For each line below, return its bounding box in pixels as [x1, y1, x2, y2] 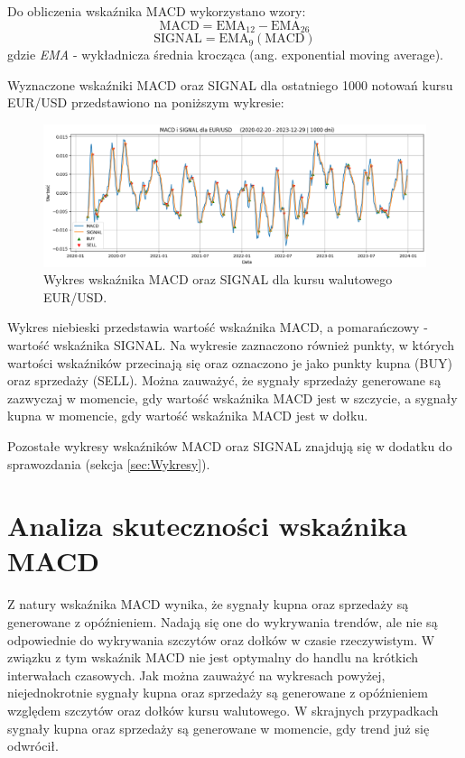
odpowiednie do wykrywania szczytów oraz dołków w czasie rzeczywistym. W [7, 630, 435, 649]
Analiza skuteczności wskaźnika [7, 507, 407, 544]
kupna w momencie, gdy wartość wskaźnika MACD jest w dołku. [7, 406, 368, 425]
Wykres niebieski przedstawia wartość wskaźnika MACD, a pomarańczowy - [7, 318, 428, 337]
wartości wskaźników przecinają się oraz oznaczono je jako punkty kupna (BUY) [7, 353, 452, 372]
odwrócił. [7, 736, 59, 755]
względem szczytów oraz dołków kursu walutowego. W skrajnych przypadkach [7, 700, 439, 719]
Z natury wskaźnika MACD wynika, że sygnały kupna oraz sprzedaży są [7, 595, 409, 614]
